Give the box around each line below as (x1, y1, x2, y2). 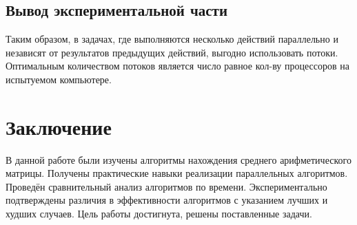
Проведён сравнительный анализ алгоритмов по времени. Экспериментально (6, 179, 327, 193)
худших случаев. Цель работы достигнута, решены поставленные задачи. (6, 206, 312, 221)
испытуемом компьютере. (6, 72, 112, 86)
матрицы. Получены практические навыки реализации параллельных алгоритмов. (6, 166, 348, 180)
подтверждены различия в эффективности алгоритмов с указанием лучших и (6, 193, 328, 207)
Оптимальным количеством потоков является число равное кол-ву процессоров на (6, 58, 349, 73)
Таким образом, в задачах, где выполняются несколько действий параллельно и (6, 32, 338, 46)
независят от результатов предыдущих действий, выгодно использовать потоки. (6, 45, 338, 59)
